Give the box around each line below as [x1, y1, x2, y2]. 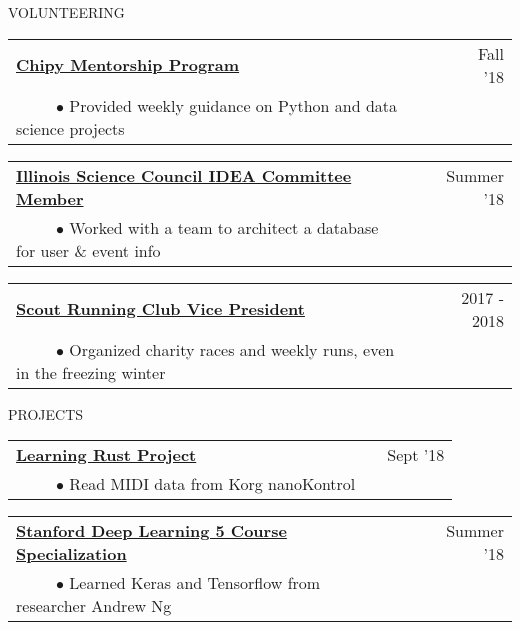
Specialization [16, 542, 127, 566]
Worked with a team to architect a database [69, 215, 379, 239]
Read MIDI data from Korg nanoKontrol [69, 472, 356, 496]
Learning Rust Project [16, 443, 197, 467]
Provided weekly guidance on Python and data [69, 93, 398, 117]
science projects [16, 116, 125, 140]
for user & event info [16, 238, 161, 262]
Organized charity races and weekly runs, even [69, 337, 395, 361]
